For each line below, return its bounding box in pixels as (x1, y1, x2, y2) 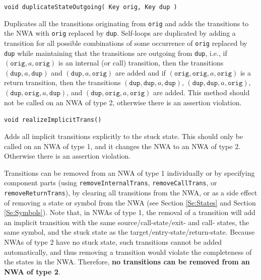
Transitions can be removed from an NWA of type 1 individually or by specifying (4, 167, 255, 178)
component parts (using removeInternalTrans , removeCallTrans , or (4, 177, 217, 188)
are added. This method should (153, 87, 250, 98)
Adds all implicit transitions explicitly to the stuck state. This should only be (4, 130, 243, 141)
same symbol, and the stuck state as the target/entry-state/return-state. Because (4, 227, 255, 237)
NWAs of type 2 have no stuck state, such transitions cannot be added (4, 236, 222, 247)
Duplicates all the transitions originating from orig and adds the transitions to (4, 18, 249, 28)
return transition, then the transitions (4, 77, 121, 88)
